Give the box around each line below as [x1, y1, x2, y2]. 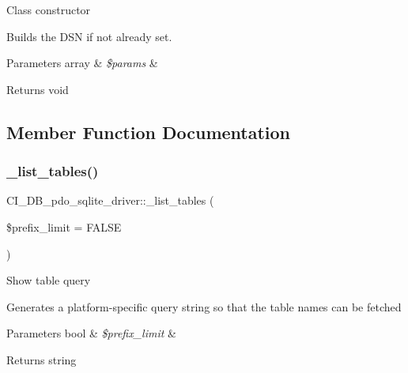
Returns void [6, 81, 69, 97]
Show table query [6, 272, 91, 288]
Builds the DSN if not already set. [6, 28, 172, 44]
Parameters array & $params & [6, 55, 158, 71]
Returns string [6, 351, 77, 367]
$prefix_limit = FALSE [6, 218, 122, 235]
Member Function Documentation [6, 119, 291, 144]
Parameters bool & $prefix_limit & [6, 325, 176, 341]
